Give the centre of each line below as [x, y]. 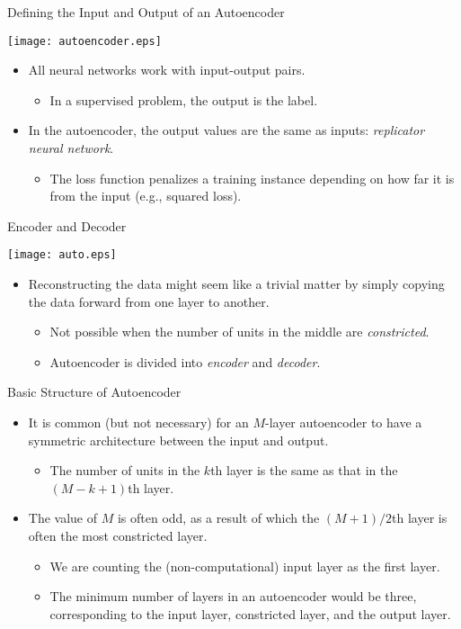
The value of [63, 518]
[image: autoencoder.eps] [84, 41]
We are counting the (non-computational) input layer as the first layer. [245, 566]
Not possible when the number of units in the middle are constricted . [239, 332]
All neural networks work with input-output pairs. [167, 70]
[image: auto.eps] [62, 255]
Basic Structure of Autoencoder [94, 392]
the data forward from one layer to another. [149, 301]
